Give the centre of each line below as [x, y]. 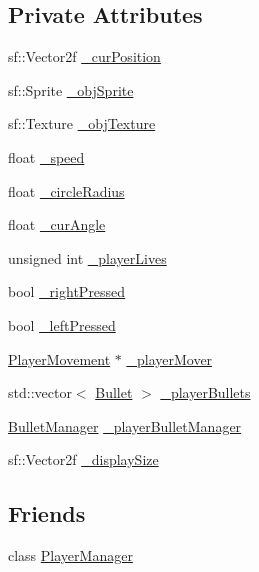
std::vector [40, 392]
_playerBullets [205, 392]
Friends [47, 513]
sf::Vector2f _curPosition [84, 56]
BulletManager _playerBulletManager [125, 425]
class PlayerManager [70, 555]
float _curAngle [57, 224]
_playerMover [169, 358]
